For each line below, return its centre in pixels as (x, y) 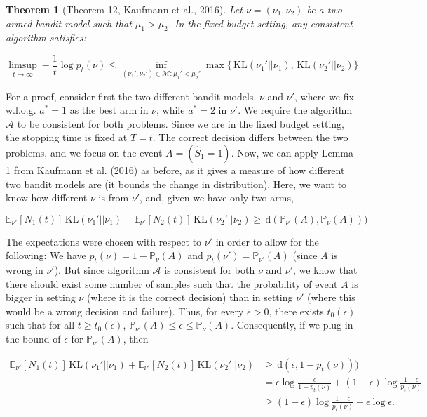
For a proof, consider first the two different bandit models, (131, 96)
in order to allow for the (267, 241)
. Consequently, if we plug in (292, 325)
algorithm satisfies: (46, 38)
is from (114, 198)
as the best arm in (109, 110)
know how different (47, 198)
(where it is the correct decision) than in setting (190, 297)
